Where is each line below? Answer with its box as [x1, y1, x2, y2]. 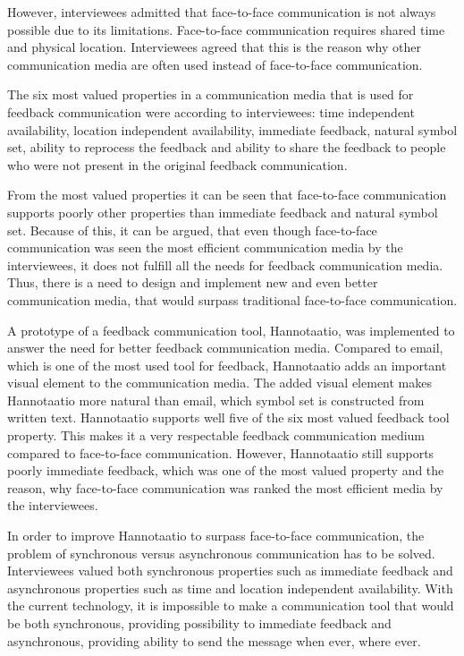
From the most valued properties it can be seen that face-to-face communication [7, 185, 447, 204]
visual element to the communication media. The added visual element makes [7, 373, 433, 392]
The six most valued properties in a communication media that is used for [7, 85, 414, 104]
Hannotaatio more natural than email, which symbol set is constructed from [7, 390, 425, 409]
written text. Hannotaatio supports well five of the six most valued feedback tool [7, 408, 450, 427]
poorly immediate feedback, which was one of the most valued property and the [7, 461, 444, 480]
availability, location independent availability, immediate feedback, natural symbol [7, 120, 458, 139]
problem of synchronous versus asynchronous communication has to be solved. [7, 543, 435, 562]
